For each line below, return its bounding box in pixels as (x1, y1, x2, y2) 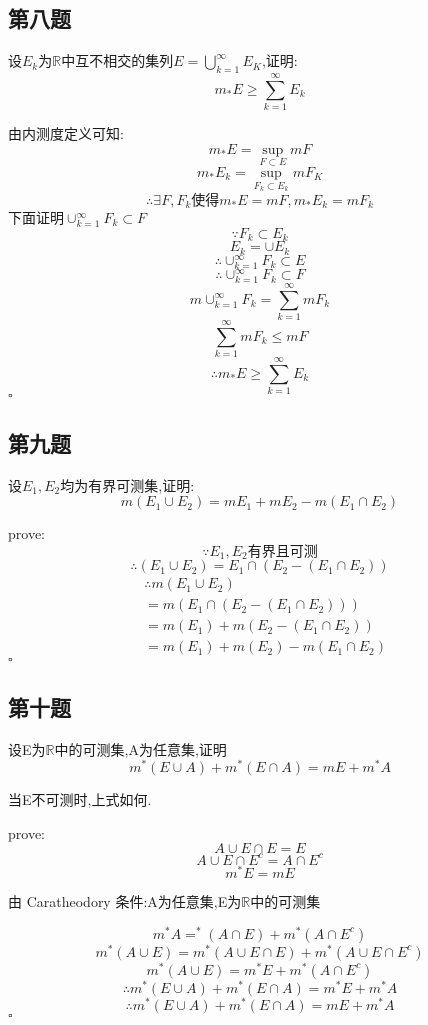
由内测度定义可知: (8, 123, 124, 144)
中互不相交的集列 (61, 50, 174, 71)
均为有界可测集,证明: (60, 474, 195, 495)
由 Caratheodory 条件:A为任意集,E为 (8, 890, 242, 911)
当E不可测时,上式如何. (8, 789, 152, 810)
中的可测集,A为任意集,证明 (54, 738, 227, 759)
